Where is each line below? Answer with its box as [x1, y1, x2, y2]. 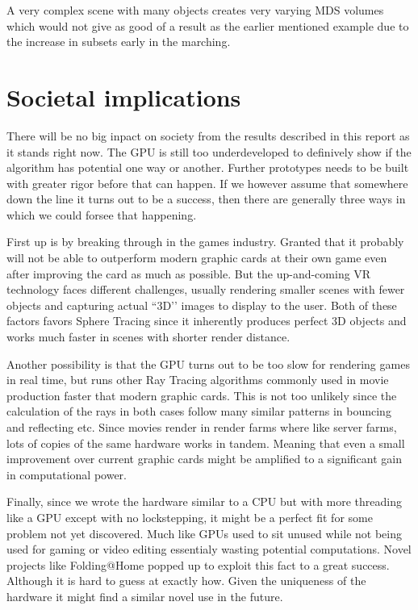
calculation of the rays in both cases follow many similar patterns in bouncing [6, 403, 391, 420]
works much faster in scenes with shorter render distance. [6, 328, 291, 345]
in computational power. [6, 466, 127, 483]
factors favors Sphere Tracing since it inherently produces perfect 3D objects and [6, 312, 407, 329]
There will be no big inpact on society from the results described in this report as [6, 127, 410, 144]
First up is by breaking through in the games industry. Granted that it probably [6, 233, 404, 250]
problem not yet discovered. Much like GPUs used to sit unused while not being [6, 524, 402, 541]
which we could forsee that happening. [6, 206, 197, 223]
